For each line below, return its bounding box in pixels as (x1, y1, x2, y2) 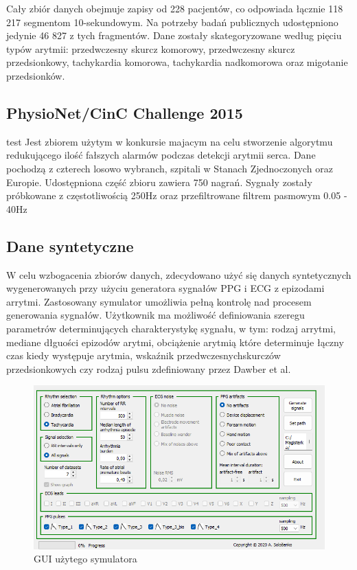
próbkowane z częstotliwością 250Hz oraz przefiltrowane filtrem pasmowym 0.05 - (6, 188, 347, 203)
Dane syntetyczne (6, 235, 134, 256)
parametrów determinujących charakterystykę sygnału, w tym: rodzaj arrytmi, (6, 321, 336, 335)
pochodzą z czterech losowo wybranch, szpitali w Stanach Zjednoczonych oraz (6, 161, 333, 175)
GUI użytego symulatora (34, 551, 137, 566)
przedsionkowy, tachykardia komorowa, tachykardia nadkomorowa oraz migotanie (6, 55, 348, 69)
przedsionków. (6, 68, 65, 82)
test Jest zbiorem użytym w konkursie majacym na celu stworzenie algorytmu (6, 134, 333, 148)
